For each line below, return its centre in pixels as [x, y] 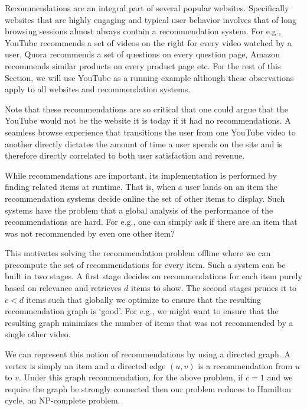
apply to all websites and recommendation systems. [98, 89]
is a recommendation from [245, 365]
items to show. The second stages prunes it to [214, 288]
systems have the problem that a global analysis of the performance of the [139, 210]
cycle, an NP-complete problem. [63, 400]
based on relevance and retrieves [63, 288]
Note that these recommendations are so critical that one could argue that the [146, 109]
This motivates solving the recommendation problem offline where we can [138, 253]
